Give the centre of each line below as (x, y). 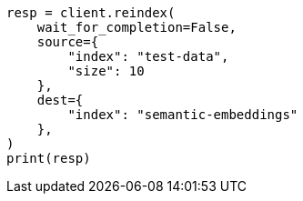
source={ (68, 42)
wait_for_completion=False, (136, 27)
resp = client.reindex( (91, 13)
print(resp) (49, 158)
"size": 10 (106, 71)
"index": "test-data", (148, 56)
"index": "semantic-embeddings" (183, 115)
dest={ (60, 100)
